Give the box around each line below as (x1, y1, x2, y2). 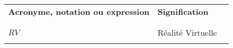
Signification (158, 6, 208, 17)
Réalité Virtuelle (158, 27, 217, 38)
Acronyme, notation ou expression (8, 6, 150, 17)
